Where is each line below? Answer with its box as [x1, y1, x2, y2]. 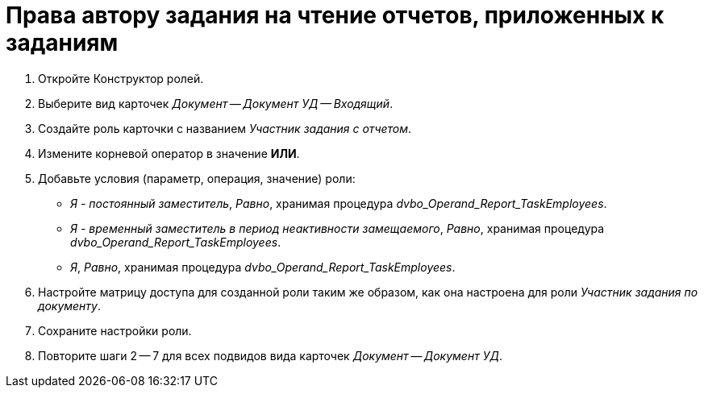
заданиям [6, 29, 119, 56]
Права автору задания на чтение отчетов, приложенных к [6, 2, 664, 29]
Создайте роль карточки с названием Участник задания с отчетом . [38, 121, 412, 135]
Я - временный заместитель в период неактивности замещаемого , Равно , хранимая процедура [70, 221, 605, 235]
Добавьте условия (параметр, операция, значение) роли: [38, 171, 356, 185]
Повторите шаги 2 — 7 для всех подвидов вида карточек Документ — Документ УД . [38, 348, 502, 363]
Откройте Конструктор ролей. [38, 71, 204, 85]
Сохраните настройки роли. [38, 323, 192, 338]
